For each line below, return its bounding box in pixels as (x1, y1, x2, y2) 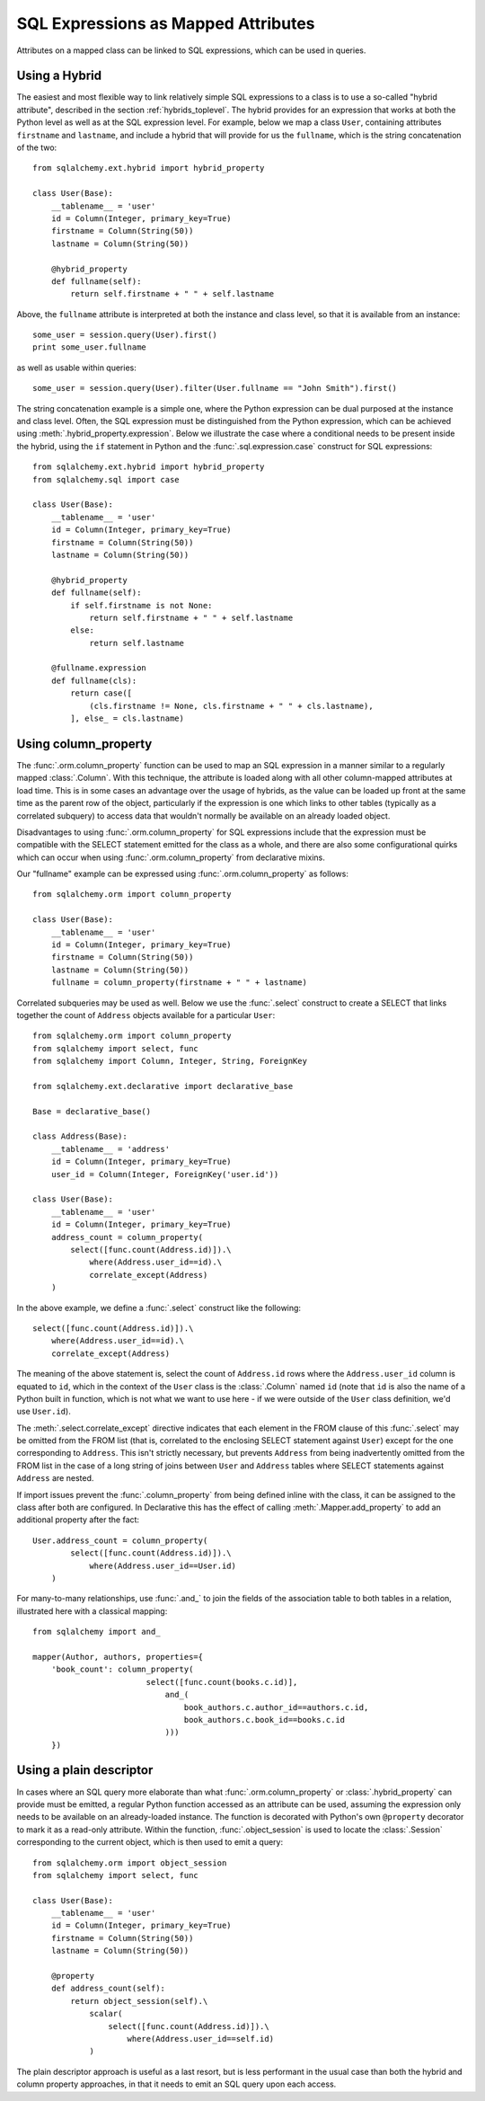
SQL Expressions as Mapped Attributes (16, 13, 315, 33)
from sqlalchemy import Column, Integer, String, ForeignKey (32, 1056, 307, 1067)
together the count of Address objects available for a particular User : (16, 1009, 276, 1020)
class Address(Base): (32, 1131, 128, 1141)
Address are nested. (16, 1473, 94, 1484)
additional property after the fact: (16, 1514, 139, 1525)
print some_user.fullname (32, 342, 147, 352)
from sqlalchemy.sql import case (32, 474, 180, 484)
